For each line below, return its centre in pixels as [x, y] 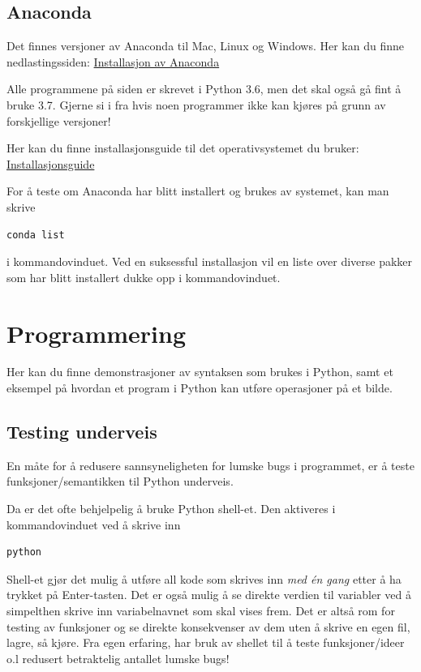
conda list [36, 235]
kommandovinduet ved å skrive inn [94, 524]
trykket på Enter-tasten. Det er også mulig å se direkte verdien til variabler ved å [209, 595]
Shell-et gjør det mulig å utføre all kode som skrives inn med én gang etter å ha [204, 578]
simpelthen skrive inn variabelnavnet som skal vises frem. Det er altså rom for [201, 610]
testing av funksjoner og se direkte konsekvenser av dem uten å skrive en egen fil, [208, 626]
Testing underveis [82, 432]
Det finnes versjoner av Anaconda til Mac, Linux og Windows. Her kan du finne [205, 46]
